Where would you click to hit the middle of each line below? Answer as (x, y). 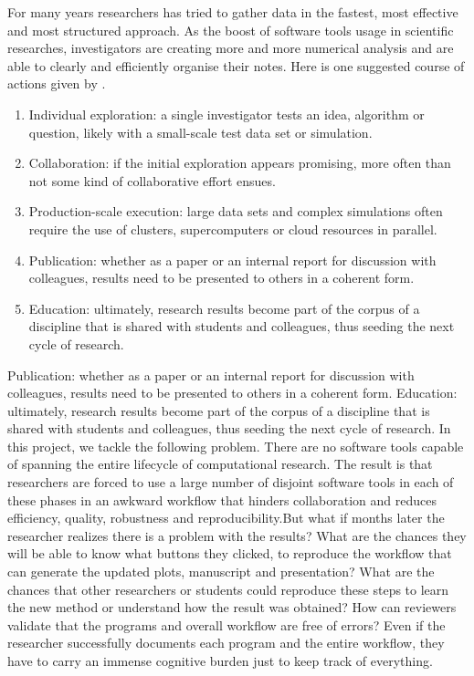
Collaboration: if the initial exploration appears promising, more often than (240, 163)
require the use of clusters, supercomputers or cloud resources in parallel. (233, 229)
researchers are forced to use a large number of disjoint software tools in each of (231, 482)
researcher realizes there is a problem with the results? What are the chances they (237, 535)
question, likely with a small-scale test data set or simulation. (200, 132)
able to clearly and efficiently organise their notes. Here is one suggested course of (236, 65)
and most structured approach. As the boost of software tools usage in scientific (231, 30)
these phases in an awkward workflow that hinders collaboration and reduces (222, 499)
